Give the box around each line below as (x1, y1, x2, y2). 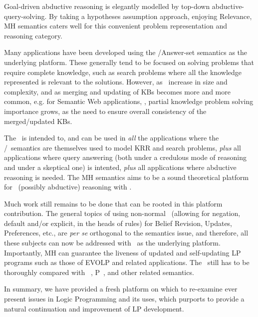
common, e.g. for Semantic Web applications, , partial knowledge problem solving (4, 96, 254, 106)
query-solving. (4, 10, 47, 21)
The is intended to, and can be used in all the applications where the (4, 132, 219, 143)
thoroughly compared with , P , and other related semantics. (4, 266, 194, 277)
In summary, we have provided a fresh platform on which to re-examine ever (4, 283, 238, 294)
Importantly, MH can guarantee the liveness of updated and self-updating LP (4, 247, 241, 257)
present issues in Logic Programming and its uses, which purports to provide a (4, 293, 245, 304)
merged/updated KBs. (4, 115, 72, 126)
